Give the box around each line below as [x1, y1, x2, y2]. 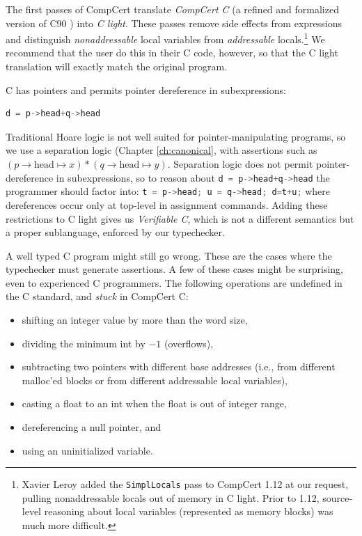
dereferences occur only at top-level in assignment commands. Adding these [6, 197, 328, 212]
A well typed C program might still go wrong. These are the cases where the [6, 248, 332, 262]
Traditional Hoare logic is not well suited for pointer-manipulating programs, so [6, 129, 346, 143]
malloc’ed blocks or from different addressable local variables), [22, 372, 288, 387]
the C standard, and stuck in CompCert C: [6, 289, 189, 304]
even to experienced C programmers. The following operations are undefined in [6, 275, 343, 290]
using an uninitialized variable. [22, 443, 153, 457]
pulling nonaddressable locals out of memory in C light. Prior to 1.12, [22, 490, 320, 505]
